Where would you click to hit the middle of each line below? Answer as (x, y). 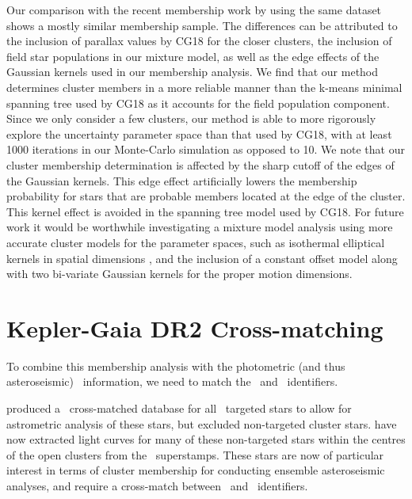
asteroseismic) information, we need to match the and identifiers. (172, 381)
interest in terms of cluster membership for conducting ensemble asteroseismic (196, 470)
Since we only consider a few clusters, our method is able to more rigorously (191, 118)
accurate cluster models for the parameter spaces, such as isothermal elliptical (196, 242)
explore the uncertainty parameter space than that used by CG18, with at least (199, 133)
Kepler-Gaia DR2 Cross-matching (195, 328)
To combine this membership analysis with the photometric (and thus (176, 366)
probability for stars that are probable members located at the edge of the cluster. (206, 196)
